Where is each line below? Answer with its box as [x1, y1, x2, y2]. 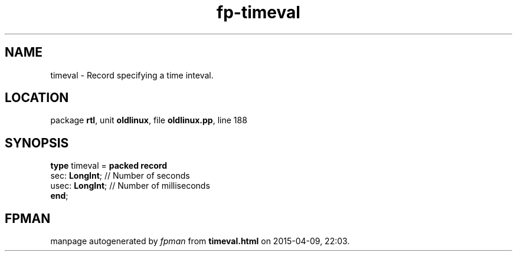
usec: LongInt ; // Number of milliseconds [50, 180, 210, 191]
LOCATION [5, 90, 69, 106]
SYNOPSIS [5, 135, 69, 150]
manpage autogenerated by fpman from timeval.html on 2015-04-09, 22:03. [50, 236, 350, 247]
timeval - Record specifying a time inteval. [50, 70, 214, 80]
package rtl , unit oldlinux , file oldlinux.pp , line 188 [50, 115, 247, 126]
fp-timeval [217, 2, 300, 22]
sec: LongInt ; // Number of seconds [50, 170, 190, 181]
